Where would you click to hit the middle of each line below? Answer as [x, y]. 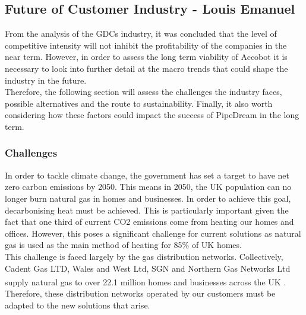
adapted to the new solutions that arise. [78, 305]
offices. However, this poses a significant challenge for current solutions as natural [153, 233]
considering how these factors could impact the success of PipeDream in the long [152, 115]
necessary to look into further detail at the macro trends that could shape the [146, 68]
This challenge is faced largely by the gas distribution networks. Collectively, [144, 256]
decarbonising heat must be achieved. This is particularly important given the [147, 210]
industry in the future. [46, 80]
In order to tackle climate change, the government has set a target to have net [147, 175]
